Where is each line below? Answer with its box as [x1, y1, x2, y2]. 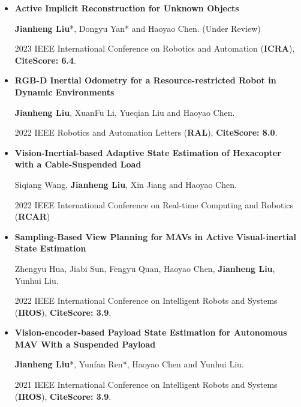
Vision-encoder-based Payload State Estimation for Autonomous [14, 326, 287, 339]
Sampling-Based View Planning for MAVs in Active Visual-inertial [14, 230, 296, 243]
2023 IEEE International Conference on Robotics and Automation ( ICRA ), [14, 42, 295, 55]
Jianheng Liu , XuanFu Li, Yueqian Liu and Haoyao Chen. [14, 106, 235, 118]
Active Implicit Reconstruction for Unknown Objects [14, 2, 239, 14]
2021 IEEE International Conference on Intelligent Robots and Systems [14, 378, 278, 391]
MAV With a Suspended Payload [14, 337, 156, 350]
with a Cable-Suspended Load [14, 158, 142, 170]
